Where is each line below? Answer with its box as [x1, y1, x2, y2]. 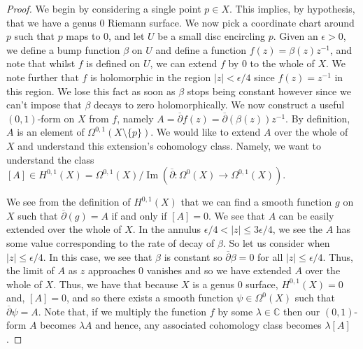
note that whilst [6, 56, 76, 71]
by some [218, 304, 253, 318]
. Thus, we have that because [53, 276, 178, 291]
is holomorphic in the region [90, 69, 211, 84]
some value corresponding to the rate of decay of [6, 235, 215, 250]
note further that [6, 69, 79, 84]
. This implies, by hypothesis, [229, 1, 355, 15]
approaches [88, 263, 136, 278]
